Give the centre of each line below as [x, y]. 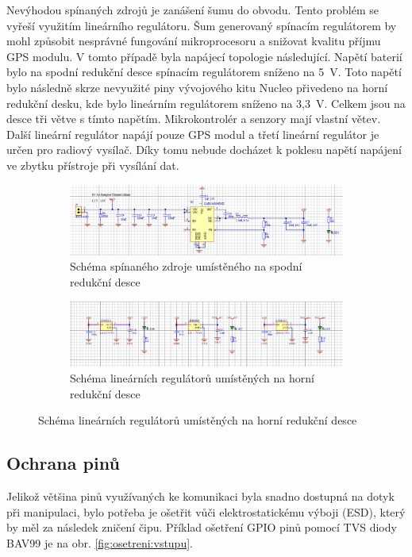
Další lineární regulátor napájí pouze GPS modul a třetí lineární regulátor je [193, 134]
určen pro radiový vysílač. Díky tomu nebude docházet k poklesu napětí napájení [204, 150]
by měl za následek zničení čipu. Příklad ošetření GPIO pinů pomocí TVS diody [202, 527]
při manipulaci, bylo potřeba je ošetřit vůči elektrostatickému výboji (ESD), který [206, 511]
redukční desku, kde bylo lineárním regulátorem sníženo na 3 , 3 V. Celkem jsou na [206, 103]
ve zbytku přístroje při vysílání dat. [93, 165]
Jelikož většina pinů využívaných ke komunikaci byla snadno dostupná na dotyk [200, 496]
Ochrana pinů [63, 463]
